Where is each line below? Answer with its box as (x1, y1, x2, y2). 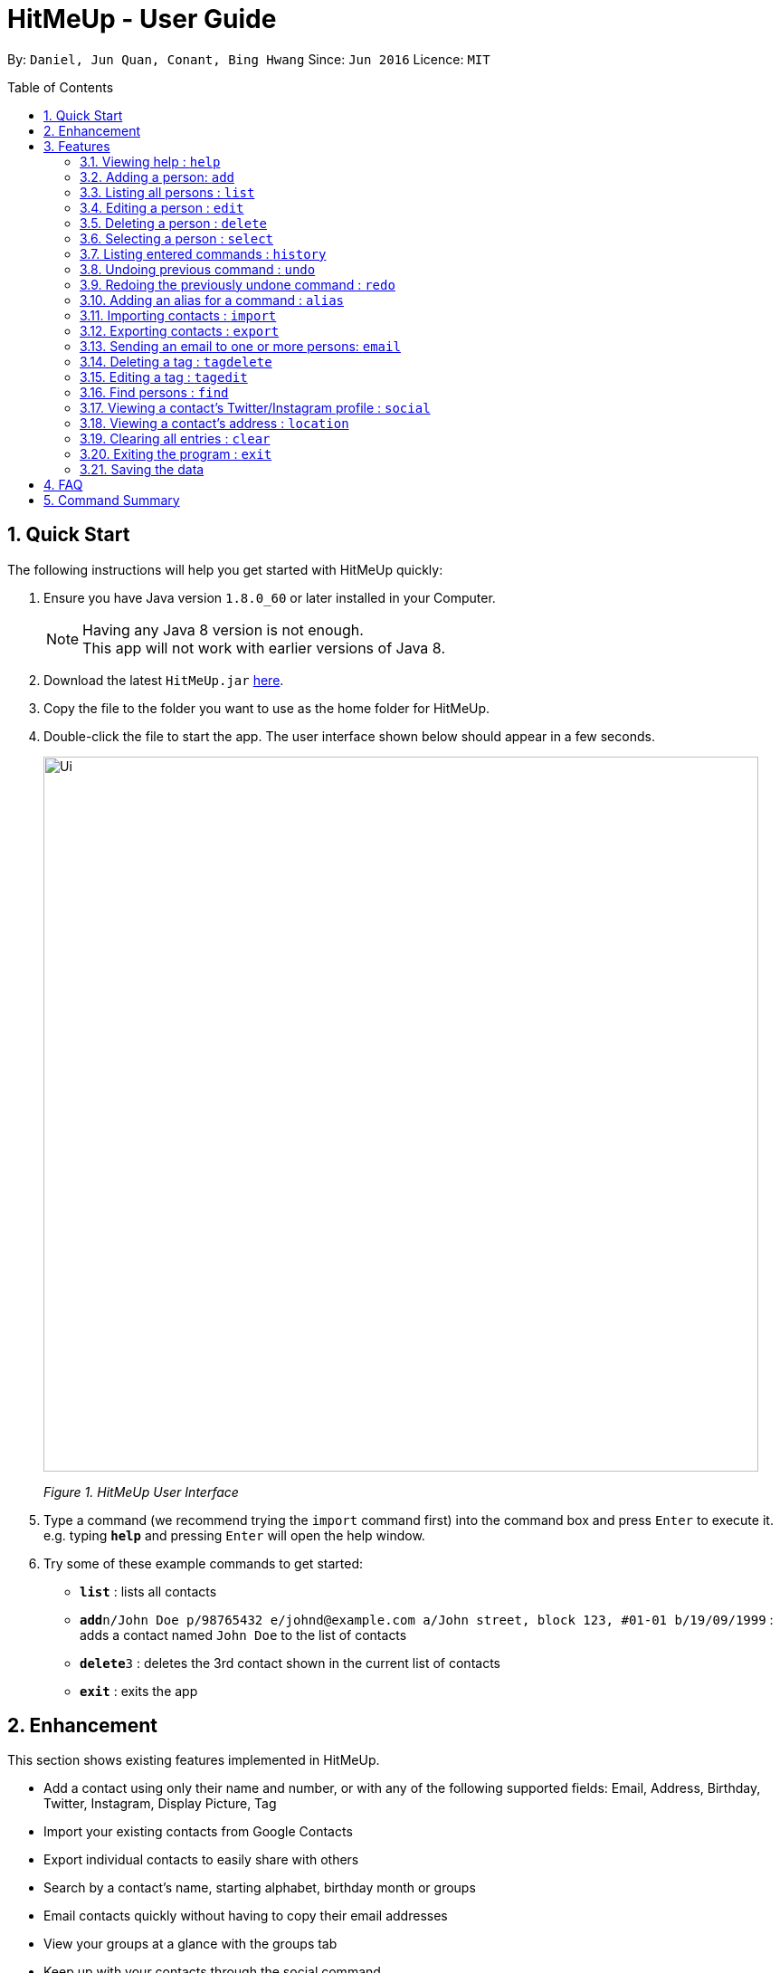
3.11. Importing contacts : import (80, 307, 277, 323)
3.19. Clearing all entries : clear (80, 430, 271, 446)
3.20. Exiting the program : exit (80, 445, 272, 462)
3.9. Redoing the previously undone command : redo (80, 276, 395, 292)
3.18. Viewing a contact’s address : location (80, 415, 349, 431)
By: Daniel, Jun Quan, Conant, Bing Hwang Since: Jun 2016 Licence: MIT (7, 51, 490, 67)
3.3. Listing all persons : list (80, 184, 255, 200)
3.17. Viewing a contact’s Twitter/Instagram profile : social (80, 399, 431, 415)
